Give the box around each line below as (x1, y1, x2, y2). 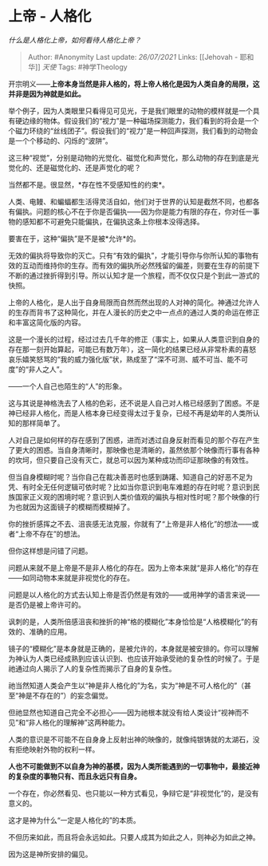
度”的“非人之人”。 (8, 364, 67, 374)
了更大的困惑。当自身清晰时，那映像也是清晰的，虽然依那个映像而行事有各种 (8, 445, 260, 455)
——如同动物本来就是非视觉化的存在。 (8, 572, 134, 583)
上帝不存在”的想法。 (18, 528, 85, 539)
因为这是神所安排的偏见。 (8, 849, 93, 859)
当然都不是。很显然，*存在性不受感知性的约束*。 (8, 180, 170, 189)
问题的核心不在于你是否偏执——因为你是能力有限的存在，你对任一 (35, 207, 253, 216)
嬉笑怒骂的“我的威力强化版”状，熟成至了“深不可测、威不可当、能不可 (22, 354, 249, 364)
